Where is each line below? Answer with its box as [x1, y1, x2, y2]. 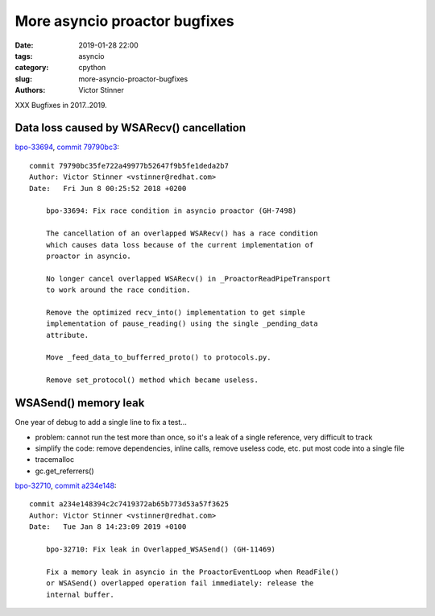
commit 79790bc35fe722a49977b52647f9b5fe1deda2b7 [29, 161, 230, 170]
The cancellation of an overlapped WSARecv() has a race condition [45, 229, 318, 238]
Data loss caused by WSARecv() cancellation [14, 121, 246, 135]
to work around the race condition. [45, 285, 191, 294]
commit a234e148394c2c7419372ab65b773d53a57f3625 [29, 500, 230, 509]
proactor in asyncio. [45, 251, 132, 260]
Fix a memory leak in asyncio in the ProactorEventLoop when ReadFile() [45, 567, 340, 576]
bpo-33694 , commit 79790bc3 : [14, 142, 120, 152]
